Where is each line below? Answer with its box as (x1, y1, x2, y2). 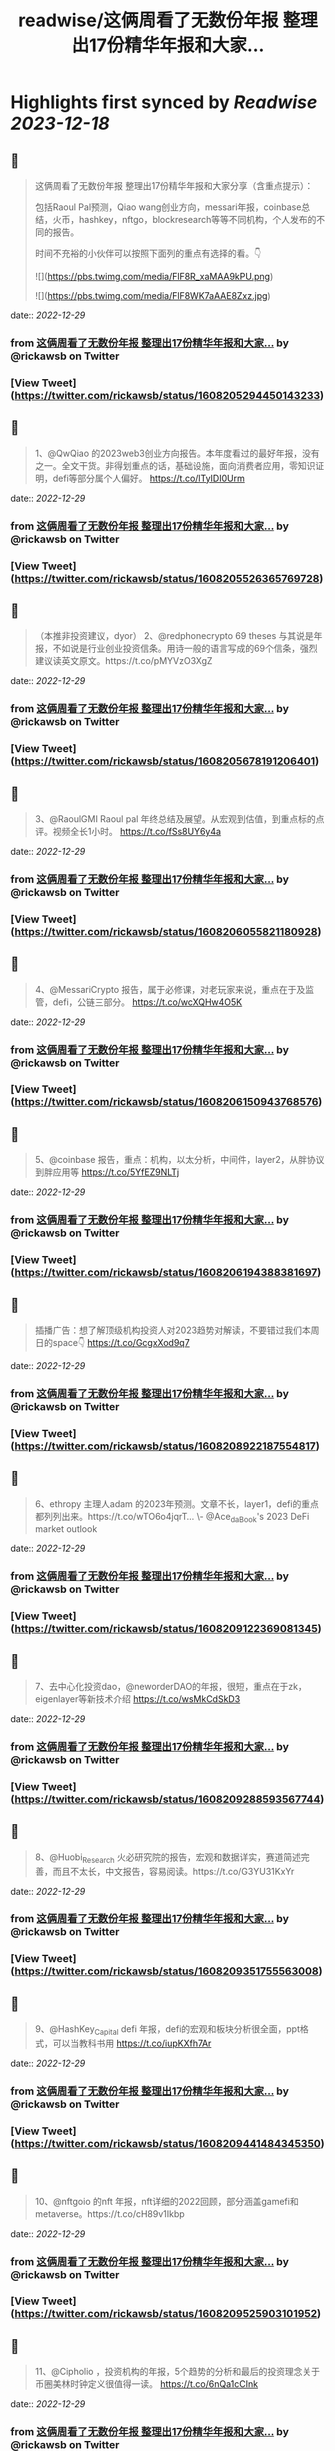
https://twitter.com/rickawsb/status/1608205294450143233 (14, 388, 321, 402)
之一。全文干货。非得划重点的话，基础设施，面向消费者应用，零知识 (34, 459, 316, 471)
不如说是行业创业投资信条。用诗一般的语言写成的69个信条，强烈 (52, 642, 318, 655)
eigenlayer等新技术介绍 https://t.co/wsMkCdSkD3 (34, 1693, 241, 1705)
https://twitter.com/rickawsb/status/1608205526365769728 (14, 571, 320, 585)
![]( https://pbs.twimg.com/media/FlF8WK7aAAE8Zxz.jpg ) (34, 290, 272, 301)
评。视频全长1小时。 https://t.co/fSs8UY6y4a (34, 825, 222, 837)
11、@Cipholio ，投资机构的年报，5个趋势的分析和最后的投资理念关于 (34, 2366, 320, 2378)
